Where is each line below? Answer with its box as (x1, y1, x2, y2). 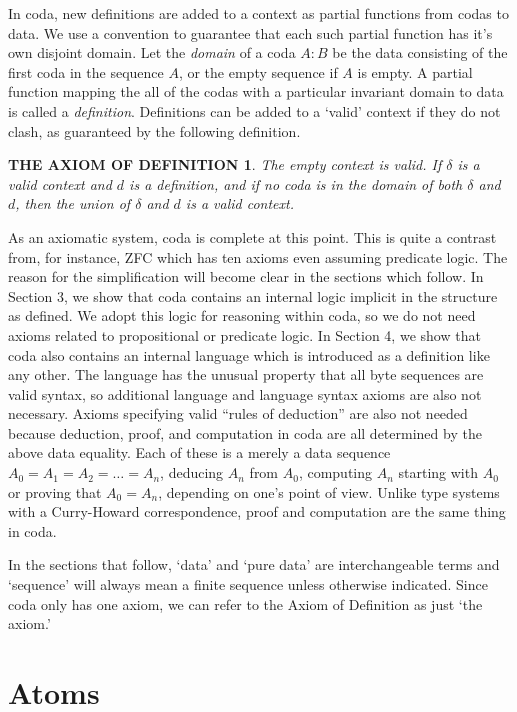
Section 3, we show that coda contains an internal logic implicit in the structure (8, 285, 498, 306)
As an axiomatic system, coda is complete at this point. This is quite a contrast (8, 226, 497, 247)
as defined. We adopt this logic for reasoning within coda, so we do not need (8, 305, 476, 326)
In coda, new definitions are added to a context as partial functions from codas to (8, 3, 509, 23)
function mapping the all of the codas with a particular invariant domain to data (8, 81, 504, 102)
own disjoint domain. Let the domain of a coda (8, 42, 296, 63)
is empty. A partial (357, 61, 473, 82)
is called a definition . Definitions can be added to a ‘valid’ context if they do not (8, 100, 501, 121)
